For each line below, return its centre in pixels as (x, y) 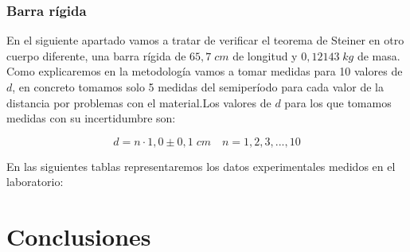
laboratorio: (35, 182)
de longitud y (265, 55)
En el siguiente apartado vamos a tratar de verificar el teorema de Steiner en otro (205, 40)
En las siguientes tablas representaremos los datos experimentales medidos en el (201, 166)
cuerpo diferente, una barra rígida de (96, 55)
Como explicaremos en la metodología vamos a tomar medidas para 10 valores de (205, 71)
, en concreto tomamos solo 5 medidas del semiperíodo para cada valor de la (198, 87)
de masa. (379, 55)
